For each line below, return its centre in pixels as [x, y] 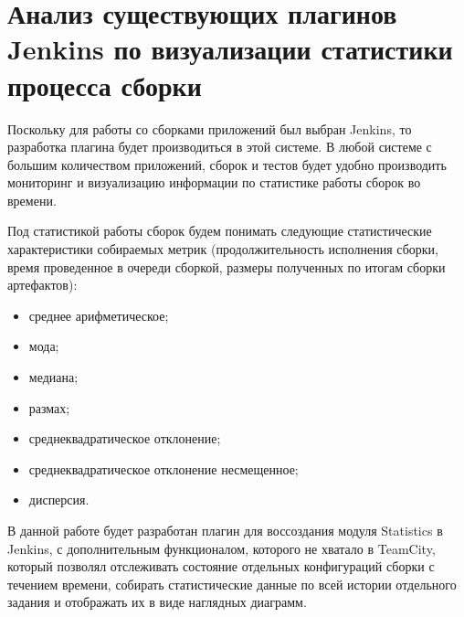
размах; [49, 407]
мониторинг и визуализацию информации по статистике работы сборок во [214, 182]
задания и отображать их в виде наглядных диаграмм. [157, 602]
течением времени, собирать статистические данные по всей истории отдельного [232, 584]
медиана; [53, 377]
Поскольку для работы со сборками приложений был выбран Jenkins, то [210, 128]
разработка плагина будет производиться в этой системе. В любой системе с [220, 147]
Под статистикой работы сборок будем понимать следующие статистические [220, 231]
